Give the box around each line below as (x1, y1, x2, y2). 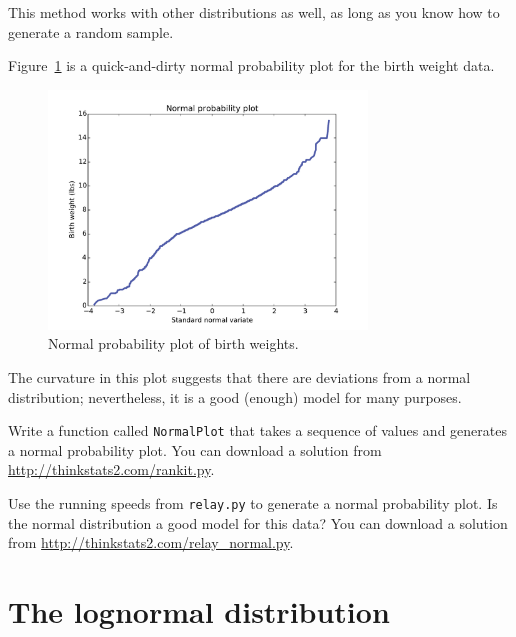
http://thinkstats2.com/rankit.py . (8, 459, 215, 480)
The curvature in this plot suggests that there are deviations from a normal (8, 366, 471, 387)
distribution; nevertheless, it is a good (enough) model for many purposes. (8, 386, 462, 407)
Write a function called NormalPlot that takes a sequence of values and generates (8, 420, 507, 441)
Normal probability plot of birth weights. (48, 333, 299, 354)
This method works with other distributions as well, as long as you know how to (8, 2, 500, 22)
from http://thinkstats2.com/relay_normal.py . (8, 532, 294, 553)
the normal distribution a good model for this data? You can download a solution (8, 512, 508, 533)
